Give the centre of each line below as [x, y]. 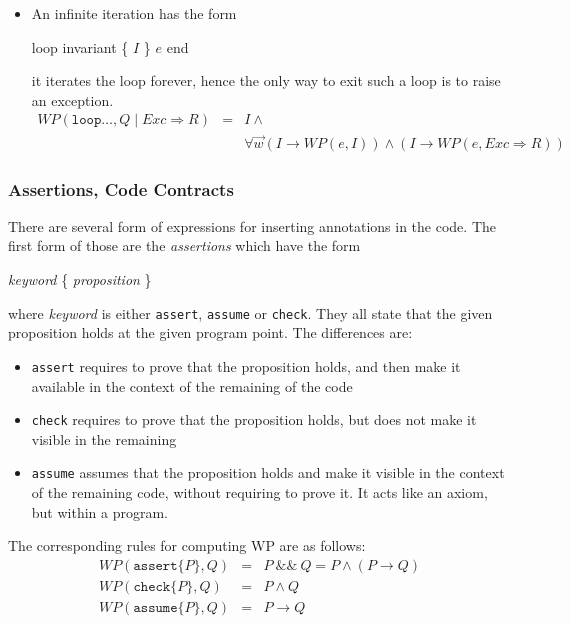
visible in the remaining [104, 438]
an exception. [72, 99]
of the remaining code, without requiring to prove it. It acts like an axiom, [259, 492]
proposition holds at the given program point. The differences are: [210, 332]
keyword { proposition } [80, 279]
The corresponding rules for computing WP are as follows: [187, 545]
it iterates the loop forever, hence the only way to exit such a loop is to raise [266, 80]
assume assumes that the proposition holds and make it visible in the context [268, 472]
